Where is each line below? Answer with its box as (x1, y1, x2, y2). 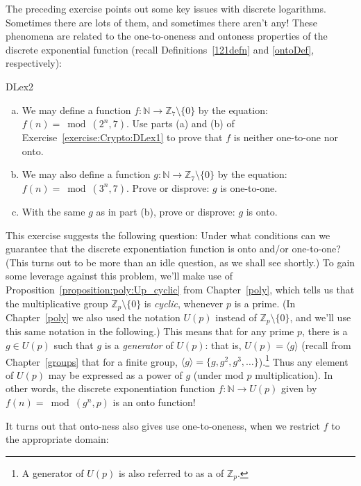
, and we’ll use (289, 309, 351, 324)
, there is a (302, 324, 348, 339)
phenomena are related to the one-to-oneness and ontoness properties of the (6, 29, 328, 43)
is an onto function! (112, 395, 196, 410)
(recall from (301, 338, 351, 352)
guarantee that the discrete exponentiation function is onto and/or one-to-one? (6, 241, 341, 256)
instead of (215, 309, 257, 324)
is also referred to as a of (118, 465, 224, 480)
